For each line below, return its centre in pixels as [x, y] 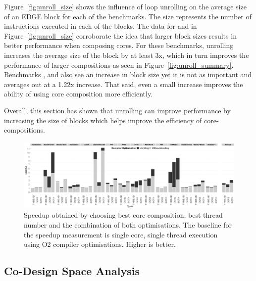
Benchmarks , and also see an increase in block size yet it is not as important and [128, 74]
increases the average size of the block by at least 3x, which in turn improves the [127, 55]
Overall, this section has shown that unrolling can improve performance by [117, 110]
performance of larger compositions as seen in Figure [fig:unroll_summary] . [119, 65]
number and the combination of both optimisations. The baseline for [128, 225]
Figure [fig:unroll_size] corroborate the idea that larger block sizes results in [120, 35]
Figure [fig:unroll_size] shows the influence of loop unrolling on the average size [125, 6]
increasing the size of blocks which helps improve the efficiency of [103, 120]
